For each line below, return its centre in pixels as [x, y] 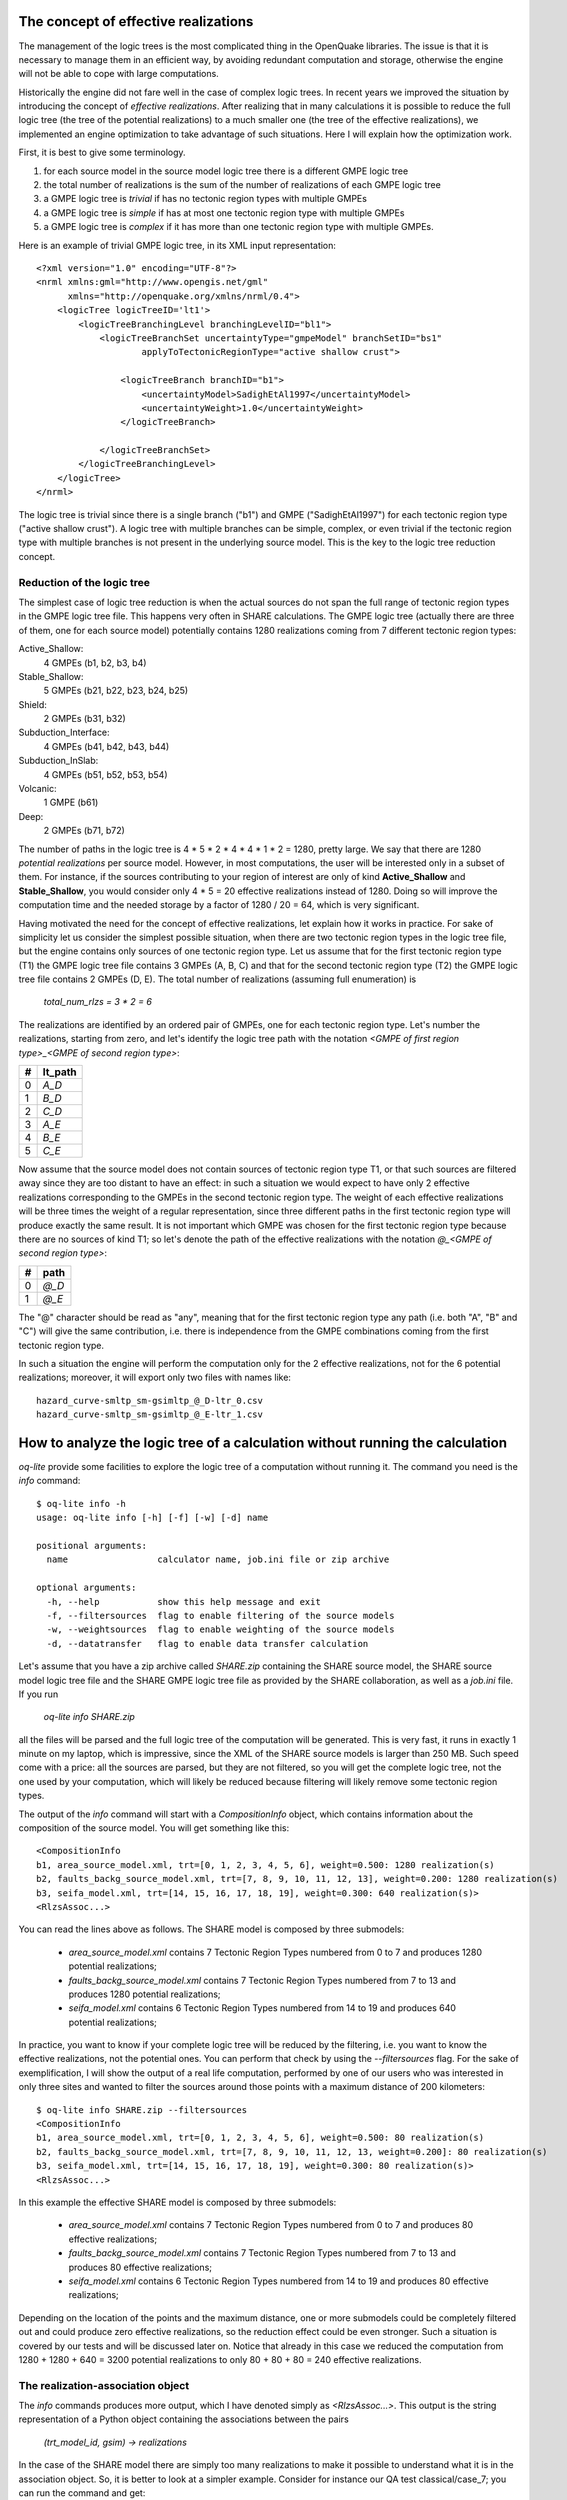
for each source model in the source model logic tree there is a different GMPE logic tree [226, 171]
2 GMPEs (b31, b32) [85, 719]
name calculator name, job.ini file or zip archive [218, 1559]
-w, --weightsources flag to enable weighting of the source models [220, 1629]
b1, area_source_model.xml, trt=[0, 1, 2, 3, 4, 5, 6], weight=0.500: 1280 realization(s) [265, 1864]
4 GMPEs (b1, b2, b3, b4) [95, 662]
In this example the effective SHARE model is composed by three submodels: [177, 2202]
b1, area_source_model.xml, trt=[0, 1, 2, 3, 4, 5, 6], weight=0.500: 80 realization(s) [260, 2138]
